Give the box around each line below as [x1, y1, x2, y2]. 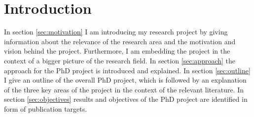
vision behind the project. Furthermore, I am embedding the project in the [4, 46, 230, 56]
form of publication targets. [4, 103, 87, 114]
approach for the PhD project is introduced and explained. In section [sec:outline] [4, 65, 251, 75]
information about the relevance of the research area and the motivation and [4, 36, 236, 46]
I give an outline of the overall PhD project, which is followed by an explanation [4, 75, 247, 85]
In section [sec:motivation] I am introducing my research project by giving [4, 27, 228, 37]
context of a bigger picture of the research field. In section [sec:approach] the [4, 55, 236, 65]
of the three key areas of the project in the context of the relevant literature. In [4, 84, 244, 94]
